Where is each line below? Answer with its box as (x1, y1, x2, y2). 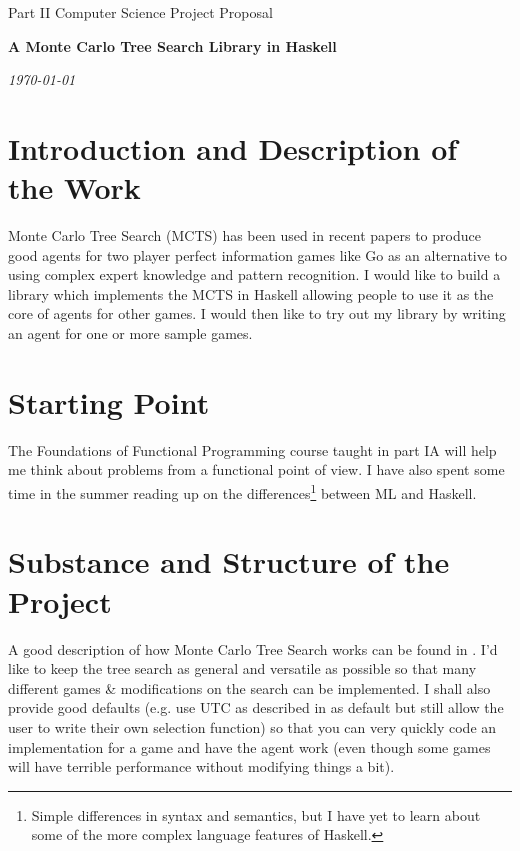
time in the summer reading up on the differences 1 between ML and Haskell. (8, 479, 477, 503)
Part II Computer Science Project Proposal (8, 2, 273, 22)
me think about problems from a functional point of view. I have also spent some (8, 459, 505, 480)
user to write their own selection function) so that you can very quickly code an (8, 716, 497, 737)
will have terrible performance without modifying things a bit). (8, 756, 395, 777)
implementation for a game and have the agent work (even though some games (8, 736, 491, 757)
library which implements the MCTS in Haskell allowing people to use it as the (8, 283, 494, 304)
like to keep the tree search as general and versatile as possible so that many (8, 658, 477, 679)
